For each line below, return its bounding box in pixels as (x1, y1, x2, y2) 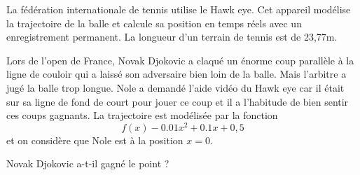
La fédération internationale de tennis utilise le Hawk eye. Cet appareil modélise (6, 2, 351, 16)
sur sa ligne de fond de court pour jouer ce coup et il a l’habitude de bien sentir (6, 94, 349, 108)
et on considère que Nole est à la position (6, 132, 184, 147)
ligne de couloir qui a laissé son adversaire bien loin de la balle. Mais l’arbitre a (6, 66, 347, 81)
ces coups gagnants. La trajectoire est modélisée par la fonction (6, 108, 278, 122)
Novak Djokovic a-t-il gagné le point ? (6, 156, 169, 171)
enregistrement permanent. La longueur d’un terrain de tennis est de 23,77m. (6, 29, 338, 44)
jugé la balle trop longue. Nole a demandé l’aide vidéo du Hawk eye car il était (6, 80, 345, 94)
